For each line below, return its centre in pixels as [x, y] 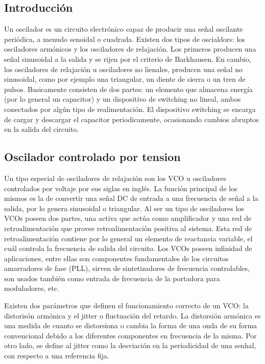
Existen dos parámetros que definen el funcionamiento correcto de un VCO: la [126, 305]
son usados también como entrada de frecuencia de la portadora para [112, 278]
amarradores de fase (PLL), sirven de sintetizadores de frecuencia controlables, [127, 268]
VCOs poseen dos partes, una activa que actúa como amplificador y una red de [128, 218]
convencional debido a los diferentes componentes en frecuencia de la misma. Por [130, 335]
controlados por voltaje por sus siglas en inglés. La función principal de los [121, 188]
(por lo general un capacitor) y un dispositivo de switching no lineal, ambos [123, 99]
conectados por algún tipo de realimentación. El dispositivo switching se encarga [130, 109]
